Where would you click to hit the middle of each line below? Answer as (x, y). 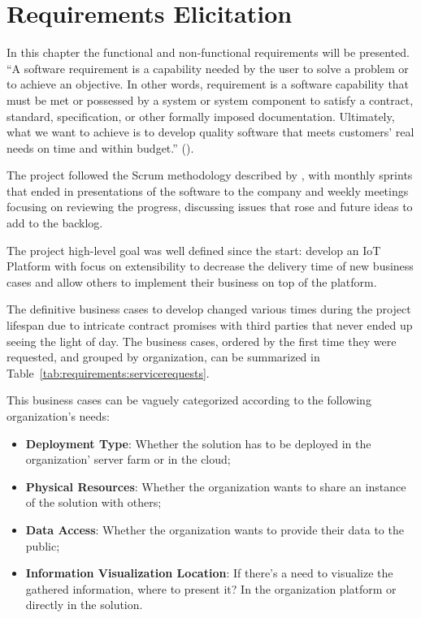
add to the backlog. (55, 223)
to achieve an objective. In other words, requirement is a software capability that (208, 84)
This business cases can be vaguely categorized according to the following (189, 400)
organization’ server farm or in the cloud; (128, 459)
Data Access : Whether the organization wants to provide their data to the (215, 529)
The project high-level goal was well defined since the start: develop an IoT (194, 250)
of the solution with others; (93, 502)
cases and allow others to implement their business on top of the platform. (192, 281)
